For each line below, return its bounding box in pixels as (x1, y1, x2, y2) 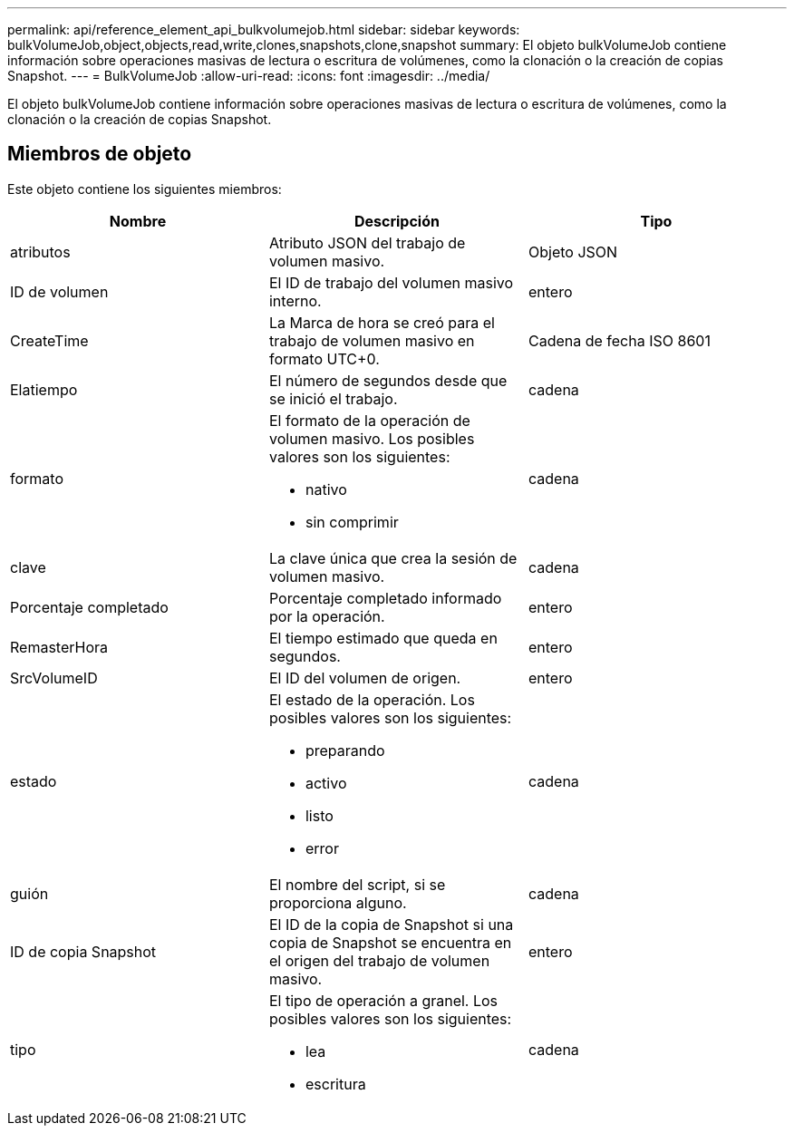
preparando (305, 741, 385, 760)
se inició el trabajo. (268, 389, 398, 408)
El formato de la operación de (268, 411, 470, 430)
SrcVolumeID (10, 668, 98, 687)
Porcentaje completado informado (268, 588, 502, 607)
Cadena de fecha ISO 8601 (528, 331, 711, 350)
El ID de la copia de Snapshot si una (268, 915, 514, 934)
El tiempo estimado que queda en (268, 628, 498, 647)
